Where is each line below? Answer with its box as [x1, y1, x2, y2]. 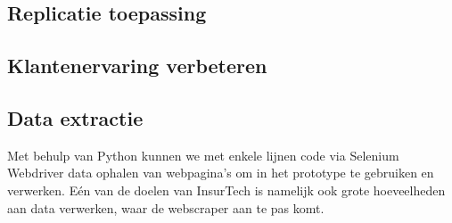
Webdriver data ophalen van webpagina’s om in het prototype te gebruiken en [7, 163, 434, 182]
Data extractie [7, 103, 144, 131]
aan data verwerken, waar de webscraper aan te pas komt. [7, 198, 325, 217]
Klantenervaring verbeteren [7, 52, 267, 79]
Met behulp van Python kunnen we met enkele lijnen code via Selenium [7, 145, 399, 164]
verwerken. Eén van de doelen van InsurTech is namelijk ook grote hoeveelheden [7, 180, 446, 199]
